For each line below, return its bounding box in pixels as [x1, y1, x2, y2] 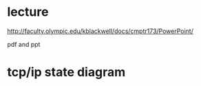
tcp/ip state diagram [7, 65, 126, 80]
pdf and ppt [7, 40, 41, 48]
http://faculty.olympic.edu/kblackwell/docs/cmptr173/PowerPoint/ [7, 27, 194, 35]
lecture [7, 4, 49, 20]
